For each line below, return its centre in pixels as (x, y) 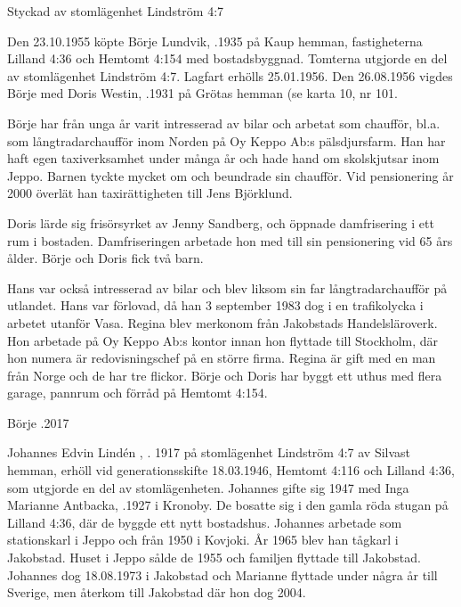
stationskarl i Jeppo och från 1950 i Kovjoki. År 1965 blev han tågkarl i (203, 540)
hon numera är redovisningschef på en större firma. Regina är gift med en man (222, 358)
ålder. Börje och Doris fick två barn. (105, 258)
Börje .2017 (38, 422)
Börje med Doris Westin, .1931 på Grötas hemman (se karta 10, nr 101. (202, 93)
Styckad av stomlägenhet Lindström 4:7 (116, 11)
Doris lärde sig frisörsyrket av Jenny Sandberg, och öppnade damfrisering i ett (221, 222)
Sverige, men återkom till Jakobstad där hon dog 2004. (157, 592)
